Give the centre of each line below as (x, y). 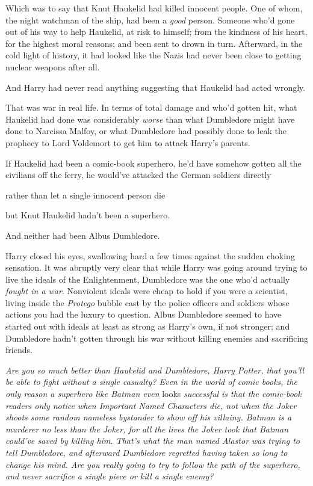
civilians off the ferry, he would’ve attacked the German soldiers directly (138, 175)
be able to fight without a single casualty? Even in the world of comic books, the (151, 382)
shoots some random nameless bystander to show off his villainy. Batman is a (149, 417)
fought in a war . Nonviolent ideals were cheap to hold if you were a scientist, (147, 291)
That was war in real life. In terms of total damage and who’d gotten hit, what (151, 107)
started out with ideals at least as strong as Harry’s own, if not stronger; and (148, 326)
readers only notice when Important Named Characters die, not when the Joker (151, 405)
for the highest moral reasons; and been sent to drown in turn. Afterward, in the (154, 43)
